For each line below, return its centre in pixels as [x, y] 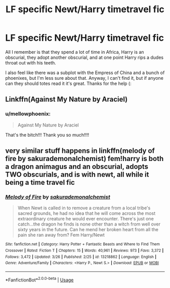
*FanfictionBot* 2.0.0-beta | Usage [39, 279]
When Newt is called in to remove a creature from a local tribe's [84, 208]
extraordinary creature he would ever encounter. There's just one [86, 219]
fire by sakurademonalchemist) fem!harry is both [84, 159]
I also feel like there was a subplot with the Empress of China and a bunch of [85, 73]
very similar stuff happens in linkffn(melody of [80, 151]
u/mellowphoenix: [28, 114]
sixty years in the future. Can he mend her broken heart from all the [88, 230]
